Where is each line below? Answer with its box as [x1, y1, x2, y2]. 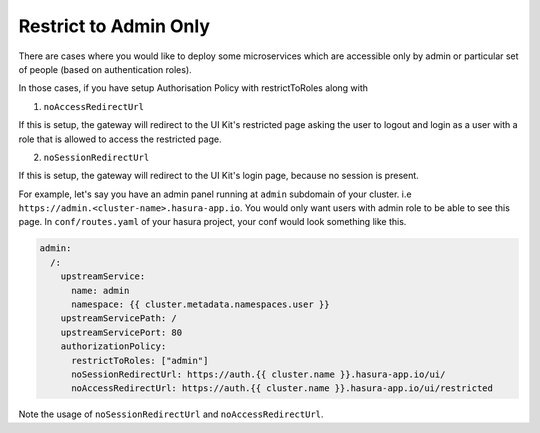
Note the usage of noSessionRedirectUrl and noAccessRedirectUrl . [18, 408, 324, 420]
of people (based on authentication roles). [18, 63, 192, 75]
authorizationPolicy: [60, 341, 167, 352]
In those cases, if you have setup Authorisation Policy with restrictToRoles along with [18, 82, 369, 94]
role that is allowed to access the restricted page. [18, 133, 222, 145]
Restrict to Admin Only [18, 15, 210, 37]
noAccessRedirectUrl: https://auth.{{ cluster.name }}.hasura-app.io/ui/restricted [71, 383, 494, 394]
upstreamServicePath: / [60, 313, 177, 324]
